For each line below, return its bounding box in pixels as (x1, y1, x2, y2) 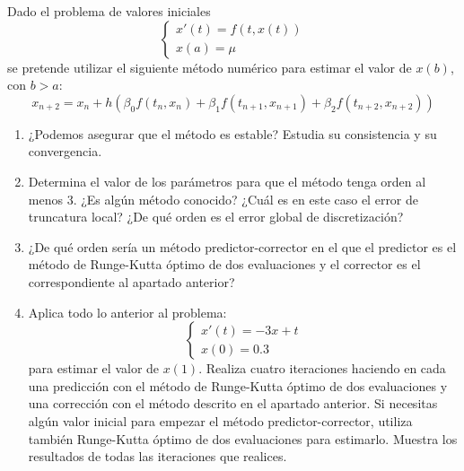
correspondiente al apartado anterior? (28, 272, 235, 291)
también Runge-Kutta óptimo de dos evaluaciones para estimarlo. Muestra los (28, 429, 458, 448)
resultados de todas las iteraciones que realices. (28, 447, 287, 466)
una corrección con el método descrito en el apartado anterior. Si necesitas (28, 394, 438, 413)
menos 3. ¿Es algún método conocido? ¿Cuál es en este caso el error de (28, 189, 419, 208)
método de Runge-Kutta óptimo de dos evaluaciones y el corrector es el (28, 255, 421, 274)
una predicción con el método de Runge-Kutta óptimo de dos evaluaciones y (28, 376, 448, 395)
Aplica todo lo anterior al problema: (28, 302, 227, 321)
